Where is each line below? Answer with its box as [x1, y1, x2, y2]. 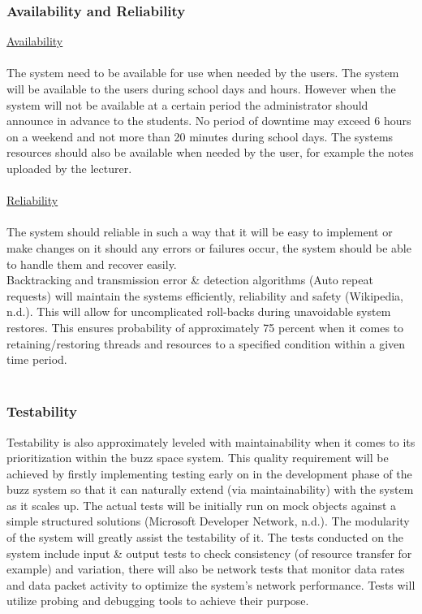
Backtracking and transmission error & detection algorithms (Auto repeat [6, 271, 373, 288]
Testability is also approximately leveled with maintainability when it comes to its [6, 433, 416, 450]
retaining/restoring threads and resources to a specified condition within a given [6, 335, 406, 352]
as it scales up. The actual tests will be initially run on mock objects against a [6, 496, 397, 513]
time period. [6, 351, 67, 368]
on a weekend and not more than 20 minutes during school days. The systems [6, 128, 394, 145]
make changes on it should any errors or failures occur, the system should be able [6, 239, 411, 256]
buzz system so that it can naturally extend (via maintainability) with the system [6, 481, 414, 498]
